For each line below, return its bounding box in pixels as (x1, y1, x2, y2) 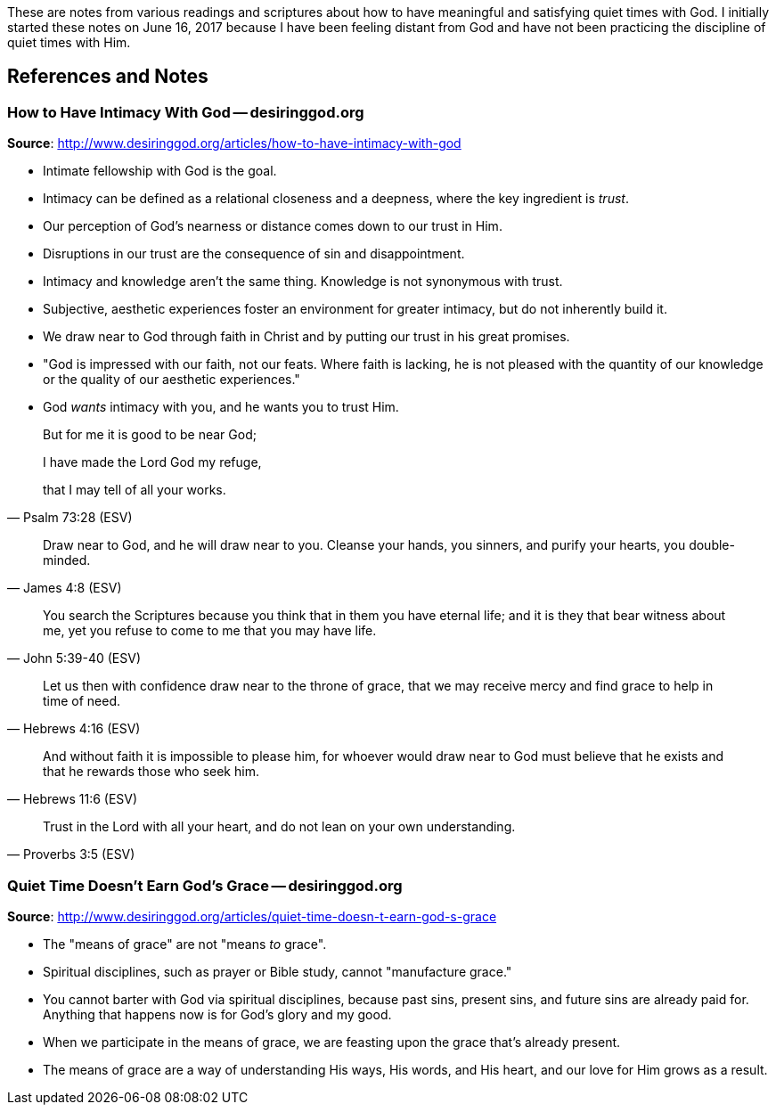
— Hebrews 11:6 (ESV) (7, 791, 138, 807)
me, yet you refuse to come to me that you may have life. (43, 623, 377, 639)
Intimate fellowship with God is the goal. (43, 163, 277, 179)
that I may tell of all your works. (43, 482, 226, 498)
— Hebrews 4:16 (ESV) (7, 721, 141, 737)
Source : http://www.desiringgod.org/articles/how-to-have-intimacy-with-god (7, 135, 462, 151)
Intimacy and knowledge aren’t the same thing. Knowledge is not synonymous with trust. (43, 274, 563, 290)
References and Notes (7, 65, 208, 88)
